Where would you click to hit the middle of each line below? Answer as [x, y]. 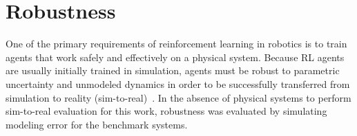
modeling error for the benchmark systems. [97, 124]
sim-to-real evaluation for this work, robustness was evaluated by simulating [166, 111]
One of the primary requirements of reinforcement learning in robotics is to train [176, 44]
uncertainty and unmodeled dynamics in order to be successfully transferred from [178, 83]
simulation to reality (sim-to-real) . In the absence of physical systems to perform [178, 97]
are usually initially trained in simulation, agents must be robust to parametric [173, 70]
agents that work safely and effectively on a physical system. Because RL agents [175, 57]
